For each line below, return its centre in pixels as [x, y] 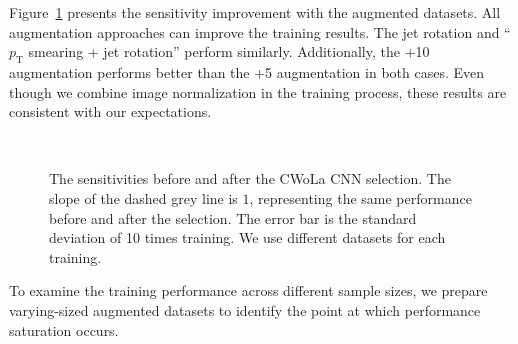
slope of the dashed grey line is [143, 197]
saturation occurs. [64, 329]
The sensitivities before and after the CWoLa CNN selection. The [250, 178]
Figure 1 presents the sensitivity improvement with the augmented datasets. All [255, 12]
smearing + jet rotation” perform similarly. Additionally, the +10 [229, 51]
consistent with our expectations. [110, 111]
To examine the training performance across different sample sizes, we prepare [248, 290]
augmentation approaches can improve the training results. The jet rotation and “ [260, 31]
